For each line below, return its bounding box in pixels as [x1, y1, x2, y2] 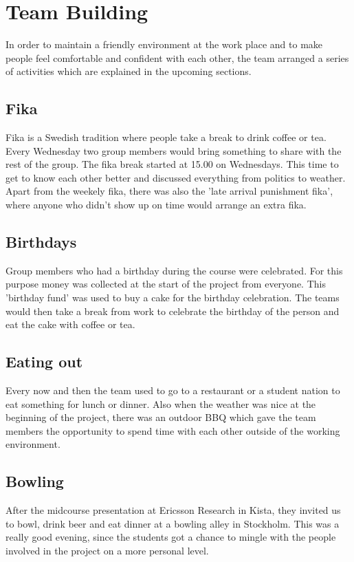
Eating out [5, 351, 83, 372]
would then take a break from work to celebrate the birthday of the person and [5, 303, 340, 318]
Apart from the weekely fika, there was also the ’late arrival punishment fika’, [5, 184, 333, 198]
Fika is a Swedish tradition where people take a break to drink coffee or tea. [5, 130, 327, 144]
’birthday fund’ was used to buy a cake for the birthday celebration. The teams [5, 290, 340, 305]
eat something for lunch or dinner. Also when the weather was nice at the [5, 396, 316, 411]
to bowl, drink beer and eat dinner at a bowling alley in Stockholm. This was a [5, 516, 340, 530]
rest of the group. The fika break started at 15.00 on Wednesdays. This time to [5, 157, 339, 171]
